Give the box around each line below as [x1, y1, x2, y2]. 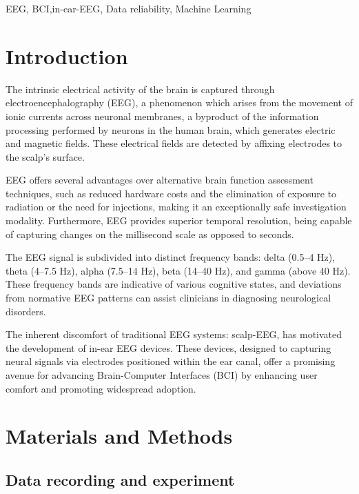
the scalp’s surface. [6, 149, 85, 164]
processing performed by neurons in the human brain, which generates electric [6, 122, 336, 137]
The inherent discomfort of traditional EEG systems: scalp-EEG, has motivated [6, 327, 342, 342]
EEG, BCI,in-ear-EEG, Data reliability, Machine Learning [6, 1, 252, 15]
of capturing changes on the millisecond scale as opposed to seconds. [6, 226, 294, 241]
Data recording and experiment [6, 468, 235, 490]
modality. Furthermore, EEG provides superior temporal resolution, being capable [6, 213, 352, 228]
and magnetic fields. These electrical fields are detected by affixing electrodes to [6, 136, 342, 150]
